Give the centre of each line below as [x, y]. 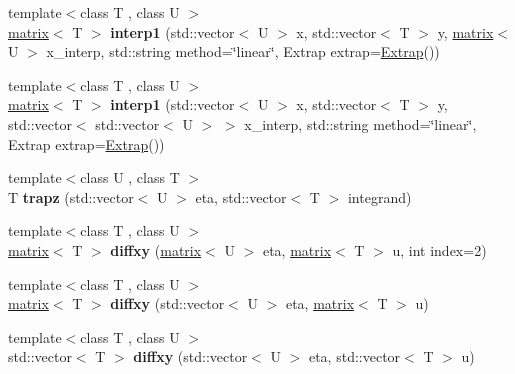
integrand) [379, 196]
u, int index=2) [439, 249]
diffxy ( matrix [156, 249]
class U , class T [130, 177]
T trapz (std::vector [71, 196]
